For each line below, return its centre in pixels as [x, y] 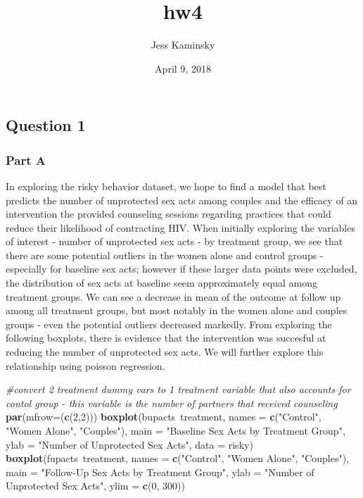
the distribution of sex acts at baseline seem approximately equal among [162, 283]
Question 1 [46, 125]
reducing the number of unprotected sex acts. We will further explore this [165, 352]
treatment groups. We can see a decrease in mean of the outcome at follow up [173, 296]
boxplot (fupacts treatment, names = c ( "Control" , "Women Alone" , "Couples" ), [178, 458]
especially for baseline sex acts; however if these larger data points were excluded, [181, 269]
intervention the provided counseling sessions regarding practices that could [168, 214]
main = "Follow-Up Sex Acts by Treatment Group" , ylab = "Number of [160, 472]
